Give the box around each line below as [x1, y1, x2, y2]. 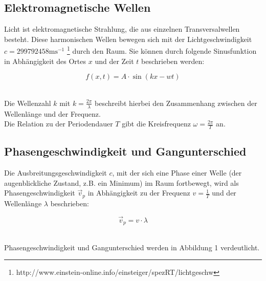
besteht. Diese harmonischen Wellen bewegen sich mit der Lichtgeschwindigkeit [4, 33, 252, 44]
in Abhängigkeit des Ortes [4, 55, 86, 66]
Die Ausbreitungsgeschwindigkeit [4, 167, 107, 178]
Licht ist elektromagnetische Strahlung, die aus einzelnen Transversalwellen [4, 24, 240, 34]
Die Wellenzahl [4, 97, 51, 108]
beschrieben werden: [141, 55, 205, 66]
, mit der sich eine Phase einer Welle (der [112, 167, 242, 178]
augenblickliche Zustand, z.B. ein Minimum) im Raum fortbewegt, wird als [4, 177, 239, 188]
